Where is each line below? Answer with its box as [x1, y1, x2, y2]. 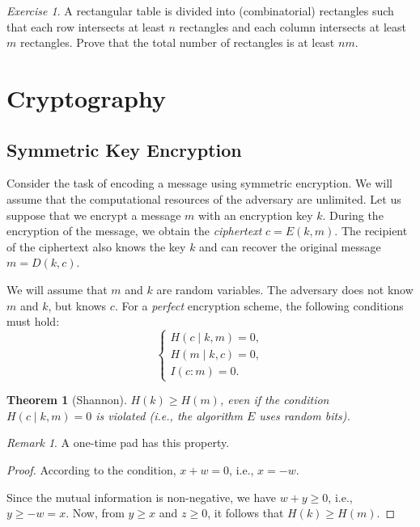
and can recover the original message [199, 238, 381, 255]
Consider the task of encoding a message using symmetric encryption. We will [6, 175, 392, 192]
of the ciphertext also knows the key [6, 238, 186, 255]
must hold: [6, 313, 60, 330]
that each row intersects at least [6, 18, 165, 35]
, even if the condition [219, 391, 329, 408]
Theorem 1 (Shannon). [6, 391, 127, 408]
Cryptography [6, 81, 166, 114]
